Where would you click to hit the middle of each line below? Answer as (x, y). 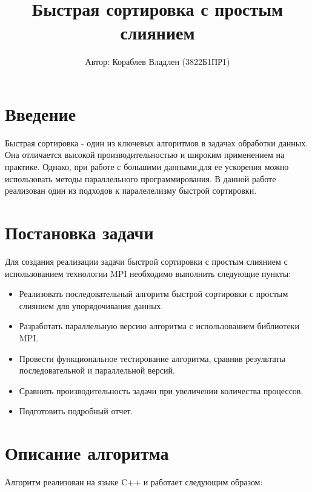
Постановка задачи (79, 232)
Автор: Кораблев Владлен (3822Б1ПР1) (158, 62)
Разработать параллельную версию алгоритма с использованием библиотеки (159, 326)
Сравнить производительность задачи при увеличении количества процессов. (161, 390)
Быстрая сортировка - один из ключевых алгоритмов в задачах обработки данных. (157, 142)
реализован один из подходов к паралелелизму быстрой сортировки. (131, 190)
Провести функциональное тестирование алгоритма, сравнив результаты (152, 358)
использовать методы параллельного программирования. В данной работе (141, 178)
